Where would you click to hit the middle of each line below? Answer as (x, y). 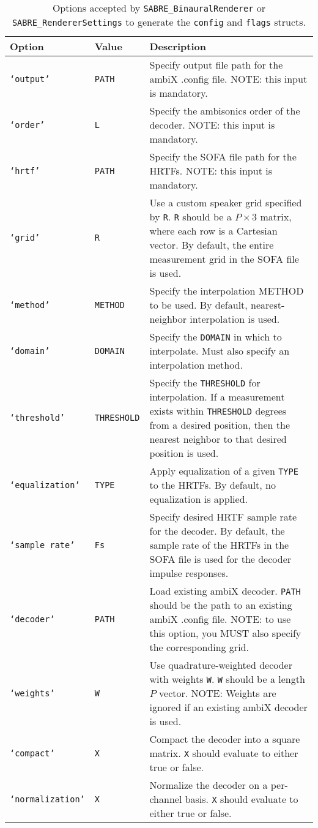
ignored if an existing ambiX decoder (228, 707)
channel (166, 799)
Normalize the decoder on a (209, 785)
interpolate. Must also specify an (220, 351)
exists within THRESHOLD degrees (218, 411)
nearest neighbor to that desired (218, 439)
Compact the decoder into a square (225, 739)
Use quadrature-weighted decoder (221, 665)
